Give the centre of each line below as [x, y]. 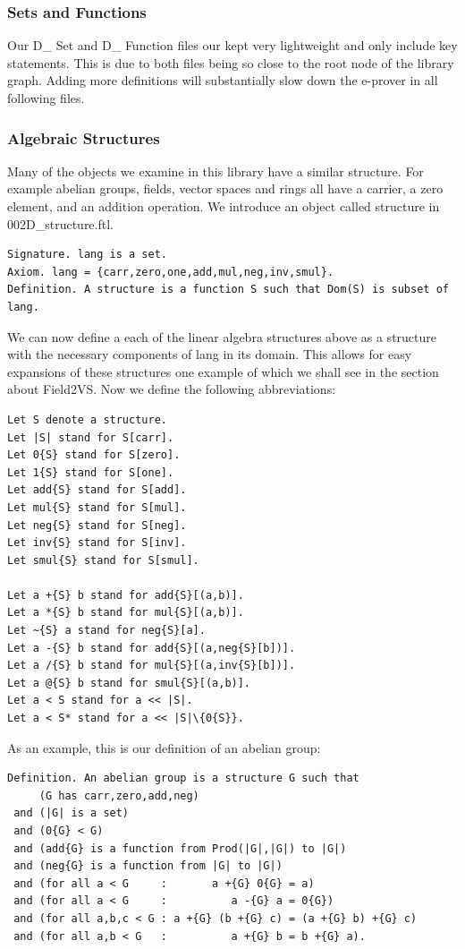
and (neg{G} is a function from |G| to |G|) [148, 866]
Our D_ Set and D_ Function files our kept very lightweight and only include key [232, 45]
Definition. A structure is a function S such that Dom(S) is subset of [228, 290]
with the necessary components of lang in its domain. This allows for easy [210, 354]
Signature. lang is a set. [87, 255]
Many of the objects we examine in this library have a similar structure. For [216, 171]
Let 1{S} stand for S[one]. [91, 472]
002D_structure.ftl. [60, 223]
